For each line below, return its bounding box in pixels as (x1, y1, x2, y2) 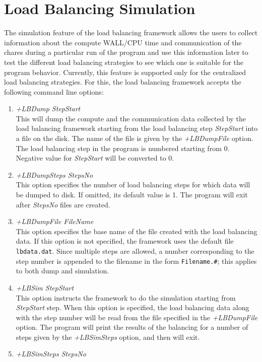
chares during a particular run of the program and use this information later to (4, 47, 248, 57)
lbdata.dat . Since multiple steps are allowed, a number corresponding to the (16, 246, 254, 256)
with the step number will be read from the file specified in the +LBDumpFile (16, 312, 258, 322)
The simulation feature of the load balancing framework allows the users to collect (4, 27, 258, 38)
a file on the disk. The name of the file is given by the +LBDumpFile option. (16, 133, 253, 143)
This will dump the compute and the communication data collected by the (16, 113, 246, 123)
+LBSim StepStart (16, 282, 74, 293)
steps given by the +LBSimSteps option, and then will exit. (16, 331, 200, 342)
